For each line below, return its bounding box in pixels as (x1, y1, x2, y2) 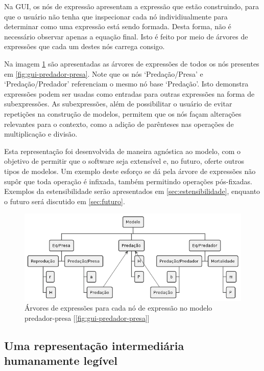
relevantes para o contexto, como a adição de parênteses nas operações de (4, 118, 234, 129)
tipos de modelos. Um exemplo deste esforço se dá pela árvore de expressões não (4, 165, 256, 176)
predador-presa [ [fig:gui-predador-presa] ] (25, 313, 150, 323)
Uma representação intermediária (4, 338, 184, 354)
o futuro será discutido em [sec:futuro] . (4, 195, 125, 206)
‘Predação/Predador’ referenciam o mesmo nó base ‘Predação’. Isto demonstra (4, 78, 249, 89)
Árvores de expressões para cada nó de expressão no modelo (25, 302, 212, 313)
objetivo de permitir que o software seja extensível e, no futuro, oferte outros (4, 156, 244, 166)
